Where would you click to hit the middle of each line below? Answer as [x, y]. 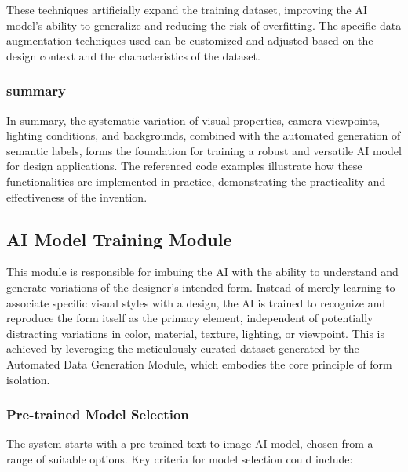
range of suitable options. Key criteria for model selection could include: [180, 458]
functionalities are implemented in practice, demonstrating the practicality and [196, 181]
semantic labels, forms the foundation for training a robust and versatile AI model [204, 150]
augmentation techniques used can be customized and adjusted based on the [190, 40]
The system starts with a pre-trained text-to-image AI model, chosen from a [190, 443]
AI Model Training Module [119, 239]
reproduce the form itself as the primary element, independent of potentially [190, 318]
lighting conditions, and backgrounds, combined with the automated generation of [204, 135]
